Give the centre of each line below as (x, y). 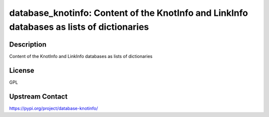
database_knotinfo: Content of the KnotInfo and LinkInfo (129, 13)
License (22, 70)
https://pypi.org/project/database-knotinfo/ (54, 108)
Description (28, 44)
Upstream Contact (38, 96)
